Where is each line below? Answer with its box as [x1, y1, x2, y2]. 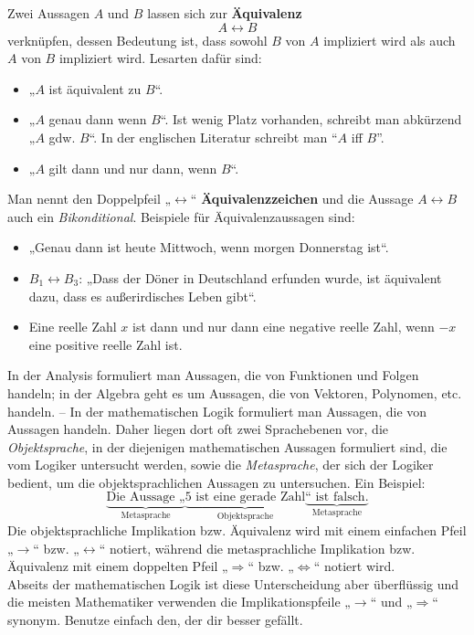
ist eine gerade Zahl [195, 491, 306, 504]
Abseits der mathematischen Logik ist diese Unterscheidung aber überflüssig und [7, 574, 459, 593]
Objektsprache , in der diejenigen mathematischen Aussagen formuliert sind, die [7, 437, 448, 456]
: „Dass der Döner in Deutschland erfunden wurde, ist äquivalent [79, 268, 442, 287]
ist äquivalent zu [48, 79, 142, 98]
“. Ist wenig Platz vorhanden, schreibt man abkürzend [160, 110, 462, 129]
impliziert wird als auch [323, 30, 456, 49]
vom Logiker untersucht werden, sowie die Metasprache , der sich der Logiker [7, 455, 434, 474]
